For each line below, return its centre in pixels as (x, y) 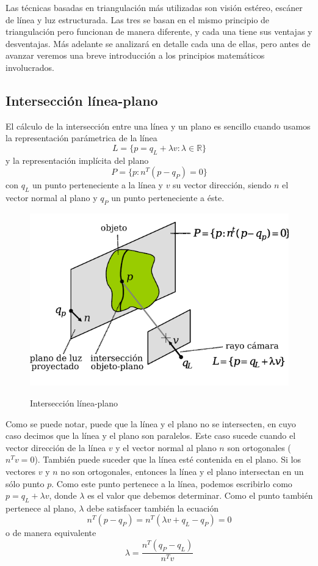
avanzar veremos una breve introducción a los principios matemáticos (135, 55)
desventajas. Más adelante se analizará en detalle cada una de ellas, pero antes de (158, 43)
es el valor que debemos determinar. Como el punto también (200, 495)
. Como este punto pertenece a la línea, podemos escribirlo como (172, 483)
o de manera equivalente (51, 533)
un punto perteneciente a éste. (168, 198)
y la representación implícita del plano (77, 160)
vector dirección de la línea (56, 447)
